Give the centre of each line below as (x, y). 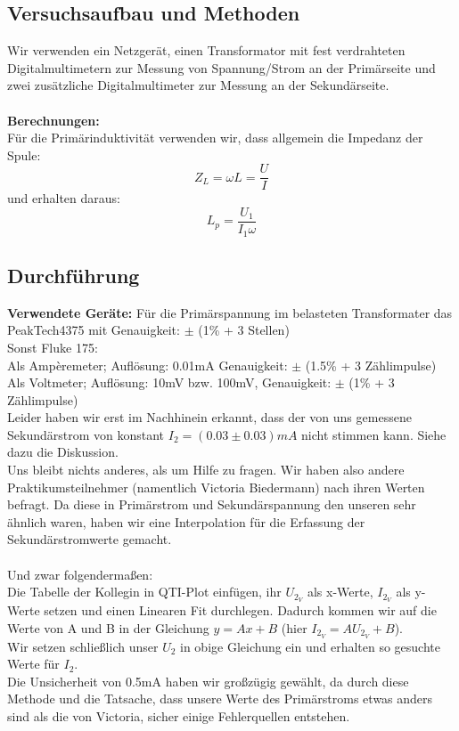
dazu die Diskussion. (63, 452)
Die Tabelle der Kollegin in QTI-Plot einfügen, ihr (144, 592)
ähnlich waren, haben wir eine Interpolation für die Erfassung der (186, 521)
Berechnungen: (53, 120)
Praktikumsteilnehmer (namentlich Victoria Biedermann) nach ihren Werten (216, 487)
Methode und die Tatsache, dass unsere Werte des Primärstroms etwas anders (220, 699)
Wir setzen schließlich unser (83, 646)
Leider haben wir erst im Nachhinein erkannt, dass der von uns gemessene (209, 417)
